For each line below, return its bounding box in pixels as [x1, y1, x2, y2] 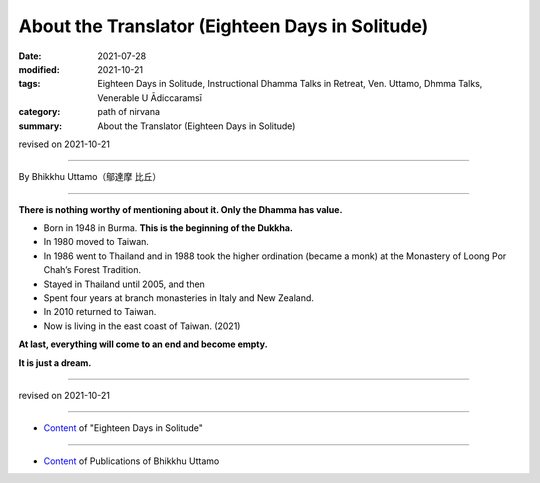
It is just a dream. [18, 356, 92, 369]
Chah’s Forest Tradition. [43, 264, 142, 276]
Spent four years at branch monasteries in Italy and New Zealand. [43, 292, 315, 304]
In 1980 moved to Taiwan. [43, 236, 150, 248]
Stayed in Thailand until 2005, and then [43, 278, 205, 290]
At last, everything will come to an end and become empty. [18, 338, 269, 350]
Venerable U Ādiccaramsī [97, 91, 202, 104]
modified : [18, 63, 60, 75]
